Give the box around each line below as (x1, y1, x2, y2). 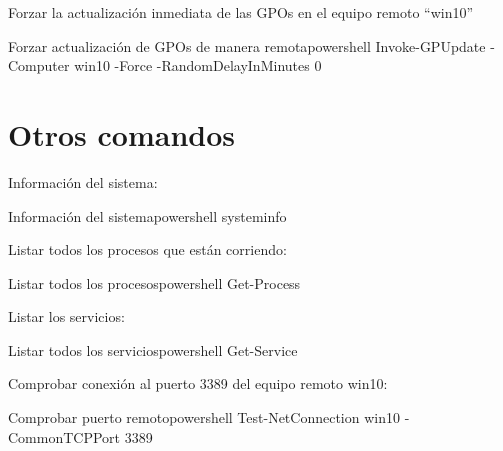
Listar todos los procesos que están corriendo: (8, 239, 287, 260)
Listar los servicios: (8, 306, 125, 327)
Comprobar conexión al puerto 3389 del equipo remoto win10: (8, 373, 388, 394)
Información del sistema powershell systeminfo (8, 205, 287, 226)
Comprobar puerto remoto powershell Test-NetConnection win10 (8, 407, 400, 428)
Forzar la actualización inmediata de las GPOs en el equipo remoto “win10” (8, 2, 474, 22)
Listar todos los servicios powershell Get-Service (8, 339, 298, 360)
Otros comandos (8, 113, 235, 154)
